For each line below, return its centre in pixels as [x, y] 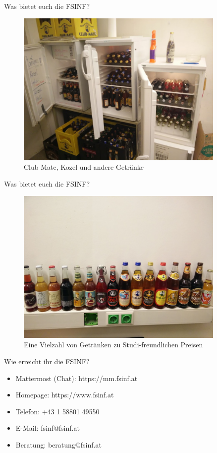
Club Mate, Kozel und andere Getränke [84, 167]
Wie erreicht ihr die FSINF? [47, 361]
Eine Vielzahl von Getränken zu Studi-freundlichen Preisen [113, 345]
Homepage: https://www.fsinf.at [65, 395]
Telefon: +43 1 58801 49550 [57, 411]
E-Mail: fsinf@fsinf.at [48, 428]
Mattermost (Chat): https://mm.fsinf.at [77, 378]
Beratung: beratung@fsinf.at [58, 444]
